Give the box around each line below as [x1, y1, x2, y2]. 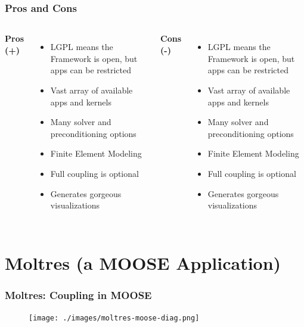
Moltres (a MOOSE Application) [5, 250, 281, 275]
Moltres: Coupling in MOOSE [5, 288, 152, 303]
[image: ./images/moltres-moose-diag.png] [29, 314, 200, 323]
